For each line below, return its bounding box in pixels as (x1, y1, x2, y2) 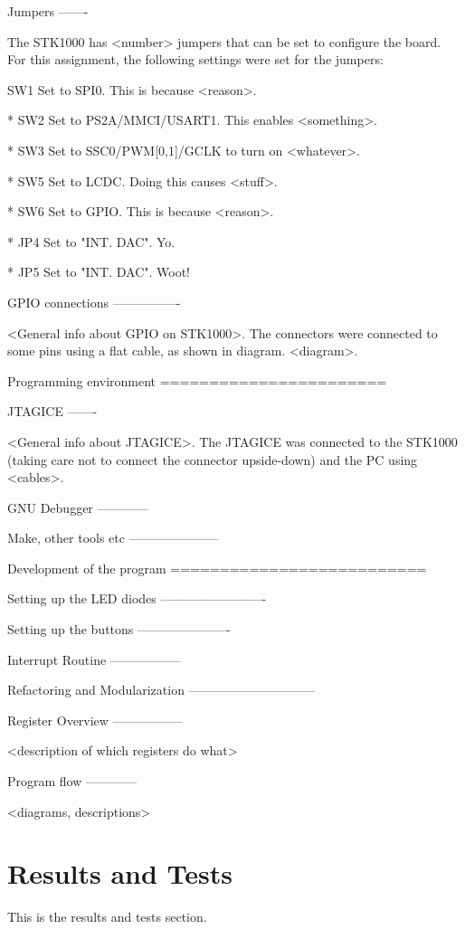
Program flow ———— (7, 772, 137, 791)
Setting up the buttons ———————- (7, 620, 231, 639)
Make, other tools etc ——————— (7, 528, 218, 547)
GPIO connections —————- (7, 292, 181, 311)
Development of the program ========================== (7, 558, 427, 577)
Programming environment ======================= (7, 371, 387, 390)
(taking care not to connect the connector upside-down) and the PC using (7, 450, 418, 469)
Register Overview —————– (7, 710, 183, 729)
